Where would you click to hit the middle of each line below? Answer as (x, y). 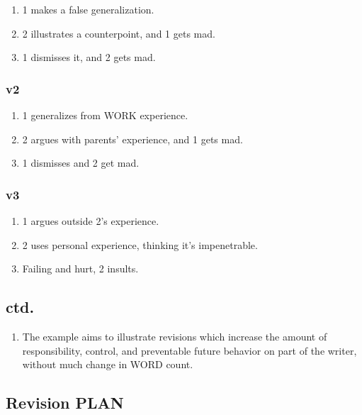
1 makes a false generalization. (88, 9)
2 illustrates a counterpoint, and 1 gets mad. (119, 33)
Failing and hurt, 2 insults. (80, 269)
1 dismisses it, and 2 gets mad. (89, 57)
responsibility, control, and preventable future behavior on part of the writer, (190, 350)
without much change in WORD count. (108, 364)
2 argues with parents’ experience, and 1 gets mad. (132, 139)
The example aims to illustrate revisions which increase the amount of (175, 336)
